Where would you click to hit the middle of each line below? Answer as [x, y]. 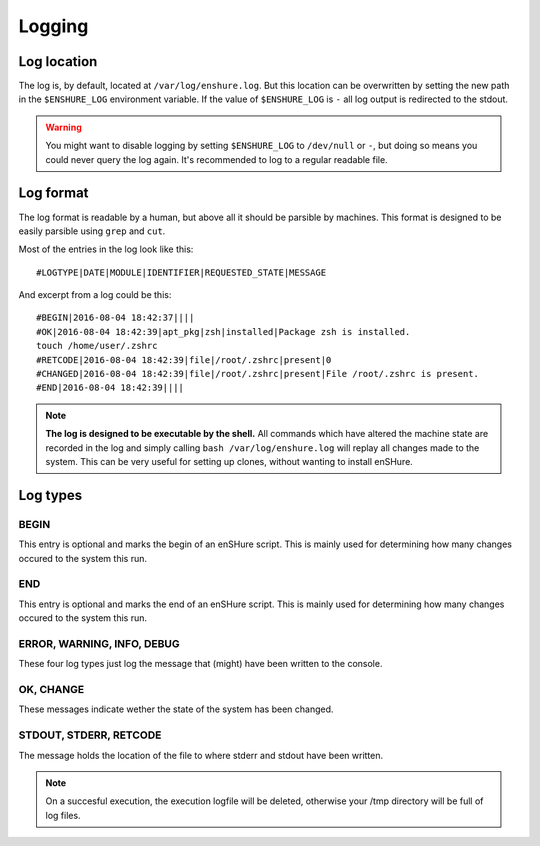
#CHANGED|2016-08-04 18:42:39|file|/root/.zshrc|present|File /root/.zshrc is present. [258, 374]
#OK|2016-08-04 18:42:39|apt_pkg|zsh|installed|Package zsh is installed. [223, 331]
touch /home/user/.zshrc [97, 346]
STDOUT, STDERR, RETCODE [90, 735]
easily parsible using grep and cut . [92, 231]
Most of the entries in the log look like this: [106, 249]
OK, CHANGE [51, 689]
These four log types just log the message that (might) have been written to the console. [200, 664]
